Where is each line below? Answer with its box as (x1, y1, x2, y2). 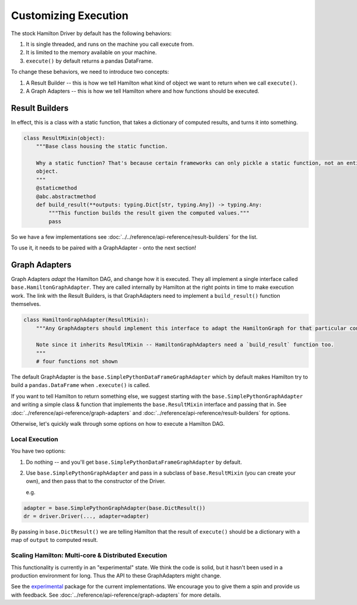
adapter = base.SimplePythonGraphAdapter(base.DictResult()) (23, 504, 206, 512)
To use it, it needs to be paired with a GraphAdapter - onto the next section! (11, 244, 196, 251)
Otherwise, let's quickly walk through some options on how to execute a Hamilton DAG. (11, 420, 226, 428)
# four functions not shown (36, 358, 118, 365)
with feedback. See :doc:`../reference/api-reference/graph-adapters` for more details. (11, 591, 221, 598)
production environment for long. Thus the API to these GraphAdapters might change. (11, 572, 221, 579)
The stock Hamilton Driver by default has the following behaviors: (11, 30, 172, 37)
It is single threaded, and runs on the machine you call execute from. (26, 40, 195, 48)
